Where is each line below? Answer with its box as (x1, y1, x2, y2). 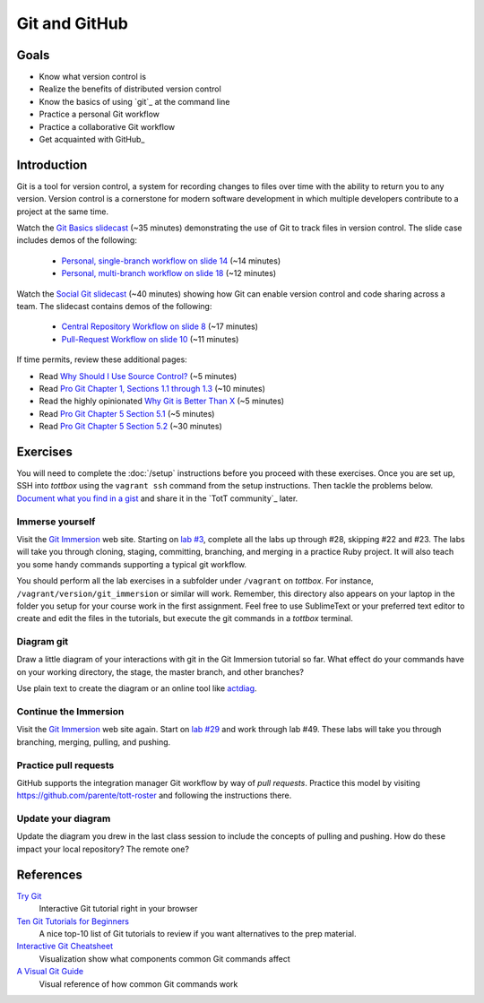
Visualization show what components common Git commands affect (39, 953, 290, 964)
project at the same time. (16, 206, 109, 217)
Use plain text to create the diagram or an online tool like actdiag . (16, 683, 257, 694)
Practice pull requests (16, 758, 115, 771)
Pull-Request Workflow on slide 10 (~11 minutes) (61, 333, 239, 344)
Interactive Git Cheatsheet (16, 941, 114, 952)
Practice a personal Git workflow (39, 108, 160, 120)
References (16, 867, 82, 882)
